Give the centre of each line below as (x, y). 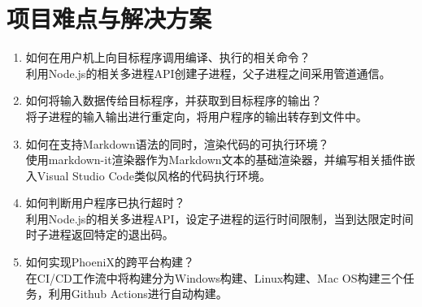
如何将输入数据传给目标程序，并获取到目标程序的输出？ (174, 100)
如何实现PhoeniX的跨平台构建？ (110, 262)
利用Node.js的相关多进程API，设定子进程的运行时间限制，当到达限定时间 (220, 218)
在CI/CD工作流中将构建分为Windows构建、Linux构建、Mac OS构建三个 (214, 277)
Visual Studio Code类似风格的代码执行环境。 (154, 175)
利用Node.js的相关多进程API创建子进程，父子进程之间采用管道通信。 (208, 73)
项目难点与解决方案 (109, 18)
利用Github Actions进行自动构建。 (138, 294)
